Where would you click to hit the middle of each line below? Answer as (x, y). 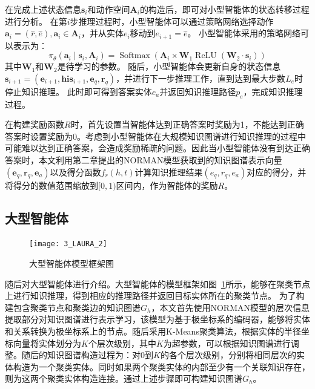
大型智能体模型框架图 (71, 263)
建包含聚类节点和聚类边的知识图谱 (73, 307)
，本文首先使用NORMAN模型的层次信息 (230, 307)
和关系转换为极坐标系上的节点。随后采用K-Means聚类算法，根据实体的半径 (153, 331)
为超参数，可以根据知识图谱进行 (227, 343)
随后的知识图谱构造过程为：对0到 (87, 355)
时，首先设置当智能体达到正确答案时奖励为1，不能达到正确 (187, 124)
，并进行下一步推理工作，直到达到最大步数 (201, 78)
